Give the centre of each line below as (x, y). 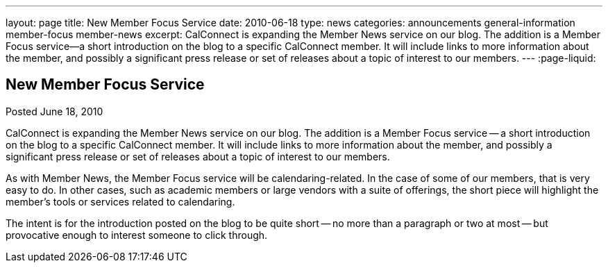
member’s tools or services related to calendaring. (120, 201)
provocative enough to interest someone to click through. (137, 235)
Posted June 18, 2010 (54, 111)
